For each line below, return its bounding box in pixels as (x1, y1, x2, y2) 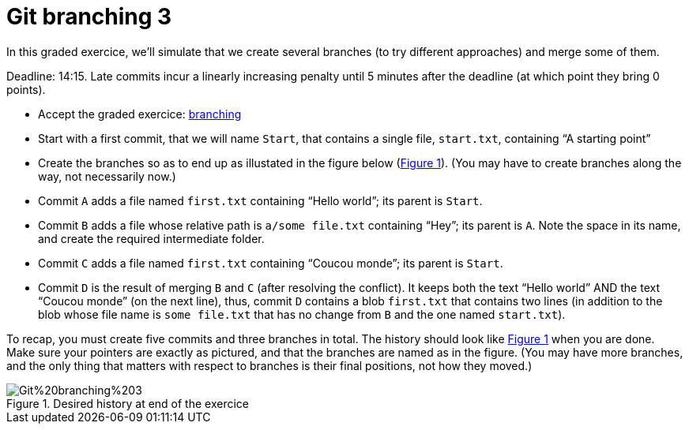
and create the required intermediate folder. (38, 231, 265, 245)
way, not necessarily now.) (38, 169, 176, 183)
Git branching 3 (6, 3, 172, 30)
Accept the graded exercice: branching (38, 107, 242, 121)
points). (6, 82, 46, 96)
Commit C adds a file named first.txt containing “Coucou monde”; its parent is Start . (38, 256, 503, 270)
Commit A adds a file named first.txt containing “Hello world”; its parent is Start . (38, 193, 483, 208)
